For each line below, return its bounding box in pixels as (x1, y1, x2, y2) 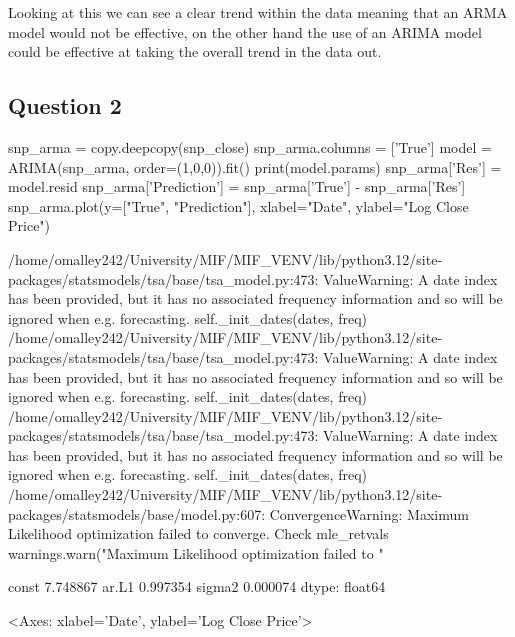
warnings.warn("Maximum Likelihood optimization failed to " (8, 542, 384, 563)
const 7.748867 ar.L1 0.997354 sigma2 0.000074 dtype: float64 (8, 576, 386, 597)
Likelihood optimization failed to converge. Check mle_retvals (8, 523, 389, 544)
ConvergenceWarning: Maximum (269, 503, 469, 524)
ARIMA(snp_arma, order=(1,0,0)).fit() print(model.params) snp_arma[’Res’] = (8, 156, 502, 177)
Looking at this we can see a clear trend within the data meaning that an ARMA (8, 2, 508, 22)
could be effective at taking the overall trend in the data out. (8, 41, 382, 62)
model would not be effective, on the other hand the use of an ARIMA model (8, 21, 482, 42)
